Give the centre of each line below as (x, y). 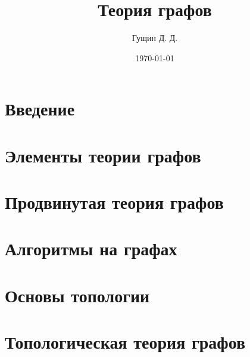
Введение (40, 109)
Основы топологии (77, 295)
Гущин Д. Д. (155, 38)
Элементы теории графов (103, 155)
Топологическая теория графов (125, 342)
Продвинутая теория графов (114, 202)
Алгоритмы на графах (91, 248)
